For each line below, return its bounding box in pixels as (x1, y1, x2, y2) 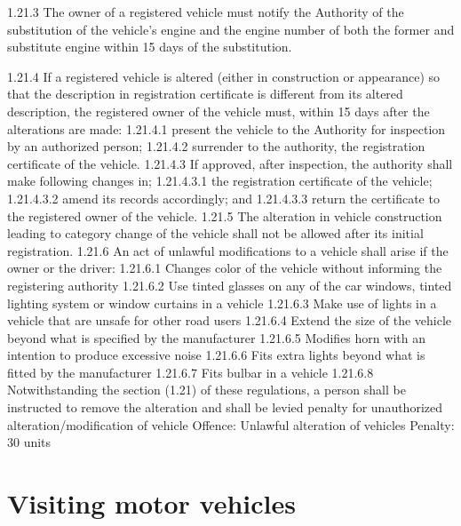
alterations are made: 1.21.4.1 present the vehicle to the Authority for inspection (7, 119, 446, 138)
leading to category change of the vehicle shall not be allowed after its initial (7, 224, 424, 243)
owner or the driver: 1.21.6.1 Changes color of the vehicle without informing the (7, 259, 442, 277)
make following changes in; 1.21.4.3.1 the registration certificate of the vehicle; (7, 171, 433, 190)
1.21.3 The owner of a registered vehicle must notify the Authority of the (7, 3, 404, 20)
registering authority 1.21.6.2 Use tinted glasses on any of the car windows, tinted (7, 275, 452, 294)
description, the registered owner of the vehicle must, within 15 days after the (7, 101, 430, 120)
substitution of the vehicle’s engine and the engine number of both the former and (7, 20, 455, 38)
